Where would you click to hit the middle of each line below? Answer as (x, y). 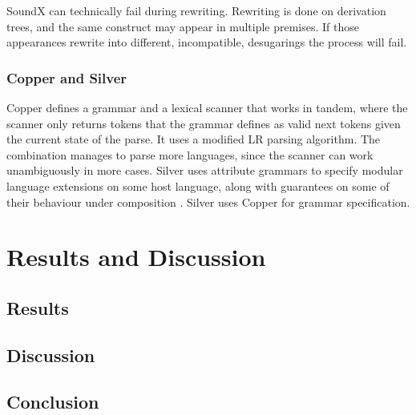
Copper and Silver (67, 77)
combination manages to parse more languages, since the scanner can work (190, 154)
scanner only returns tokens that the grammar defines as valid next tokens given (204, 123)
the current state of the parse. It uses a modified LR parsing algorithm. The (194, 139)
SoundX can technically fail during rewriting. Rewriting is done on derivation (196, 10)
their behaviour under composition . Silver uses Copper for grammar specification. (208, 201)
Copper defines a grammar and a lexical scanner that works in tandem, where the (207, 107)
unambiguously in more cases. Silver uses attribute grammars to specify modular (205, 170)
